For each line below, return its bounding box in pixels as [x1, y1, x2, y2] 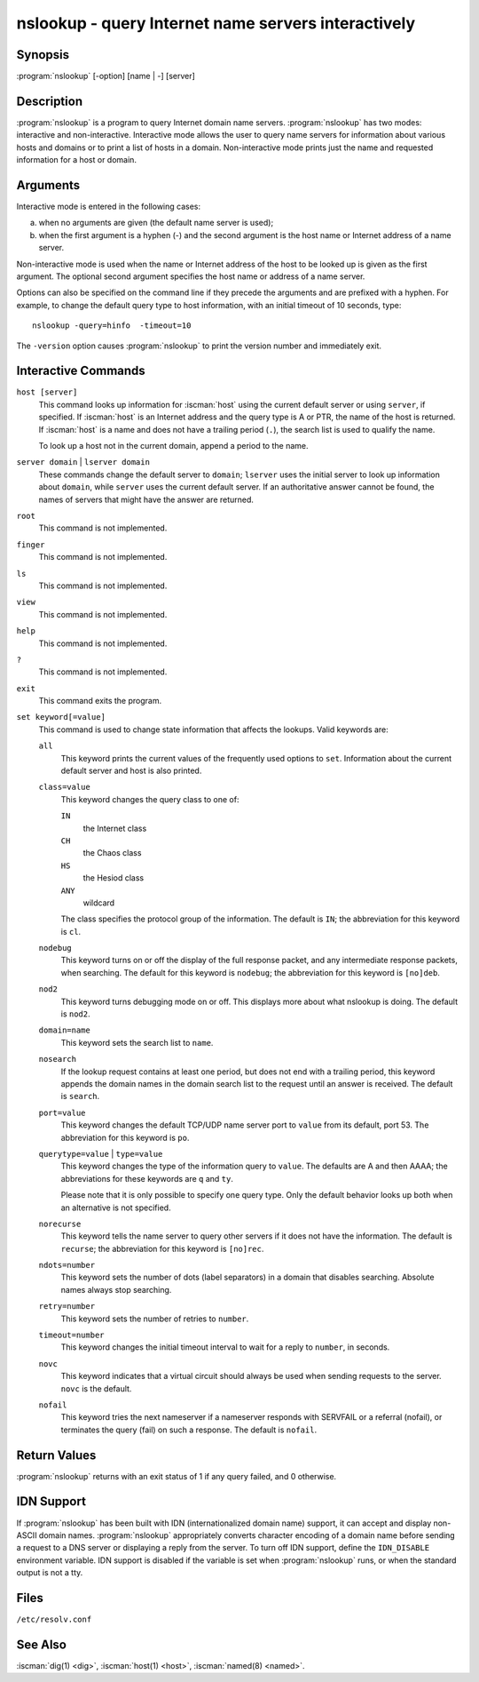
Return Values [16, 1447, 97, 1463]
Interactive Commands [16, 363, 145, 379]
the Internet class [82, 823, 147, 833]
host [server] [16, 387, 78, 397]
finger [16, 539, 45, 550]
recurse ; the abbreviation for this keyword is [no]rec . [60, 1243, 264, 1254]
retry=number [38, 1302, 96, 1311]
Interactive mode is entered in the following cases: [16, 201, 201, 212]
